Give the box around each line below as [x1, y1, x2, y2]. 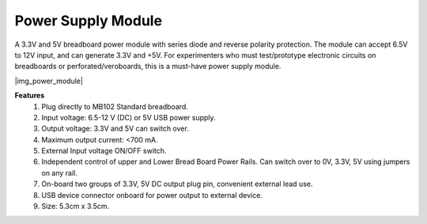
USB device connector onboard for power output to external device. [41, 190, 263, 199]
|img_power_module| [14, 76, 83, 85]
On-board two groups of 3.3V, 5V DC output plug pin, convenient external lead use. [41, 179, 313, 189]
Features [14, 91, 45, 101]
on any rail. [41, 168, 78, 177]
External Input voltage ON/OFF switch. [41, 146, 167, 156]
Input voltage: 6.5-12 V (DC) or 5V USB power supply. [41, 112, 217, 122]
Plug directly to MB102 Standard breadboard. [41, 101, 189, 111]
